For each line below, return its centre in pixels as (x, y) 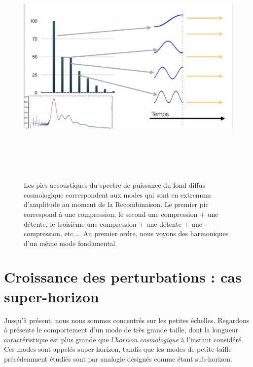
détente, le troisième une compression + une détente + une (113, 224)
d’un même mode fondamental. (71, 243)
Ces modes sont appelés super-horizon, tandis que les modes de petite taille (118, 349)
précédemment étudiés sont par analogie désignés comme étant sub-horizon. (118, 358)
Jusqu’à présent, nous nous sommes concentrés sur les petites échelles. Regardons (127, 320)
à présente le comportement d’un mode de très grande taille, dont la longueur (121, 330)
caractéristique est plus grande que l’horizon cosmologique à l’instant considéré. (124, 339)
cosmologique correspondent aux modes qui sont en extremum (117, 194)
